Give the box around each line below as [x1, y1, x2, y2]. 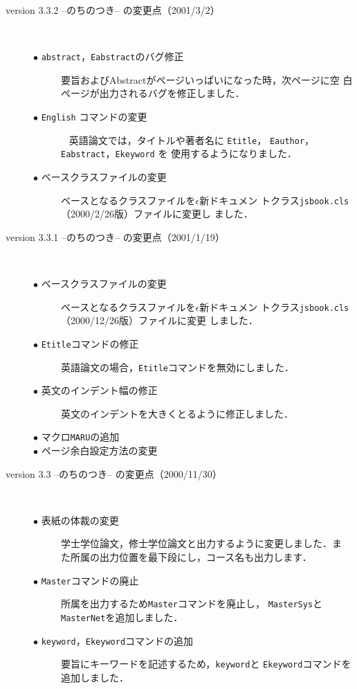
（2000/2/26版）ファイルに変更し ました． [61, 206, 253, 221]
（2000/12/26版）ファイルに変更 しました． [61, 313, 258, 328]
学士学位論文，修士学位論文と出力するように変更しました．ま [61, 536, 342, 551]
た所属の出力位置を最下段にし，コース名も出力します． [61, 550, 312, 564]
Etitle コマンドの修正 [41, 336, 139, 350]
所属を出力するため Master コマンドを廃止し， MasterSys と [61, 596, 323, 611]
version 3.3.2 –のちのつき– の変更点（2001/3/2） [6, 3, 220, 17]
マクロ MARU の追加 [41, 429, 120, 444]
